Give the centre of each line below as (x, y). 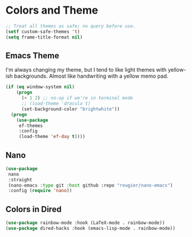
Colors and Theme (52, 10)
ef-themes (31, 126)
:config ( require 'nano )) (40, 191)
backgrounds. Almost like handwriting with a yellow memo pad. (91, 76)
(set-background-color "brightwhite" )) (70, 109)
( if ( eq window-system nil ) (40, 87)
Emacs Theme (33, 55)
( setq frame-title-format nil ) (44, 37)
